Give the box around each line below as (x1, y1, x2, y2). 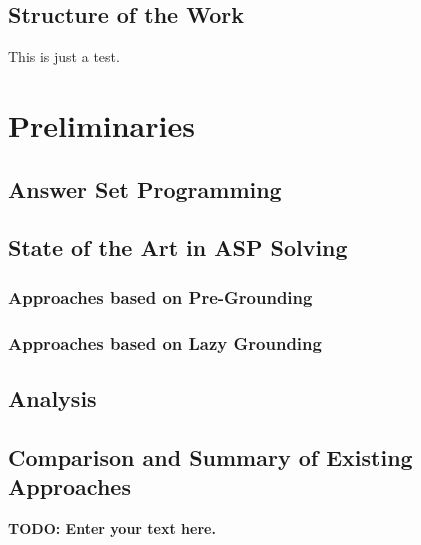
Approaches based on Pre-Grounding (8, 284, 313, 309)
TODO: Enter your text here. (8, 517, 216, 538)
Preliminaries (8, 104, 195, 145)
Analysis (8, 382, 97, 413)
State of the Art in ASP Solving (8, 232, 348, 263)
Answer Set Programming (8, 173, 282, 204)
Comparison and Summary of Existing (8, 441, 413, 472)
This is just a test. (8, 46, 120, 67)
